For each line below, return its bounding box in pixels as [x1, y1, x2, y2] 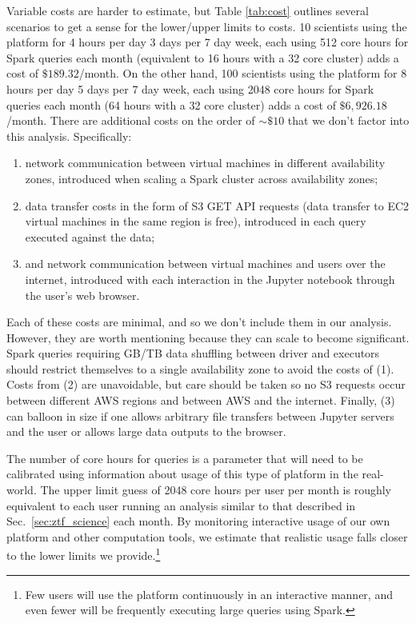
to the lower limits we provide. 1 [6, 545, 161, 564]
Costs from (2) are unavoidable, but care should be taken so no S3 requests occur [6, 376, 406, 393]
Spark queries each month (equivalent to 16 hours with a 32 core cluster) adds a [6, 49, 399, 66]
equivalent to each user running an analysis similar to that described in [6, 497, 356, 513]
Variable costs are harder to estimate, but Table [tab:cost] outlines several [6, 2, 369, 18]
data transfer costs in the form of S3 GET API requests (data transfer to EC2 [25, 197, 410, 214]
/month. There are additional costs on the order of [6, 112, 255, 129]
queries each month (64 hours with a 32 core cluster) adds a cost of [6, 96, 336, 113]
